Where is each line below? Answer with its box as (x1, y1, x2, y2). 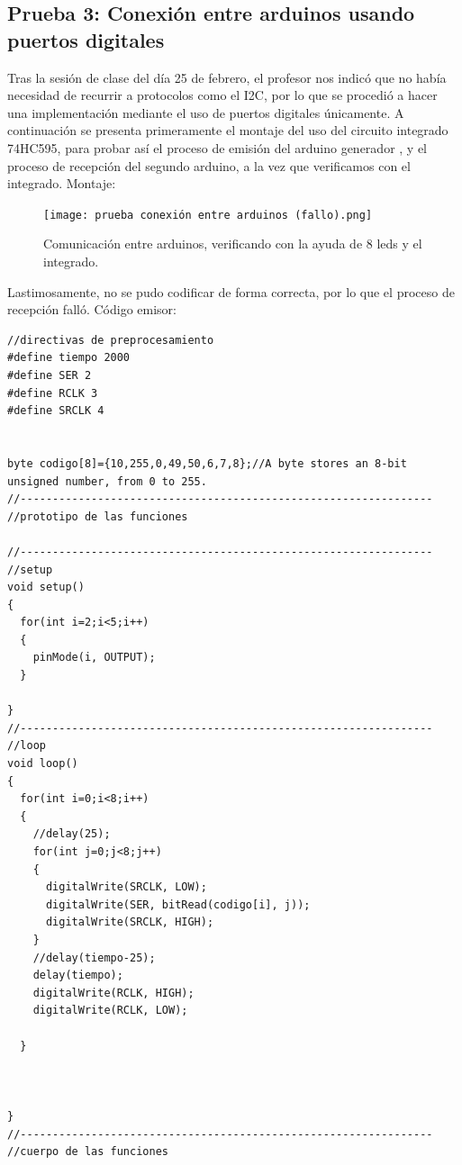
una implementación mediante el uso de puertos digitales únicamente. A (7, 103, 404, 122)
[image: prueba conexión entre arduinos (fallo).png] (43, 208, 373, 221)
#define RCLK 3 (7, 386, 98, 400)
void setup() (7, 581, 85, 594)
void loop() (7, 757, 78, 771)
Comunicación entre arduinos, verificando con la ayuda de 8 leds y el (43, 234, 422, 253)
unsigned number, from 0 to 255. (7, 474, 207, 488)
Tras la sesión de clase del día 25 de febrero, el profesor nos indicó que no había (7, 68, 447, 86)
